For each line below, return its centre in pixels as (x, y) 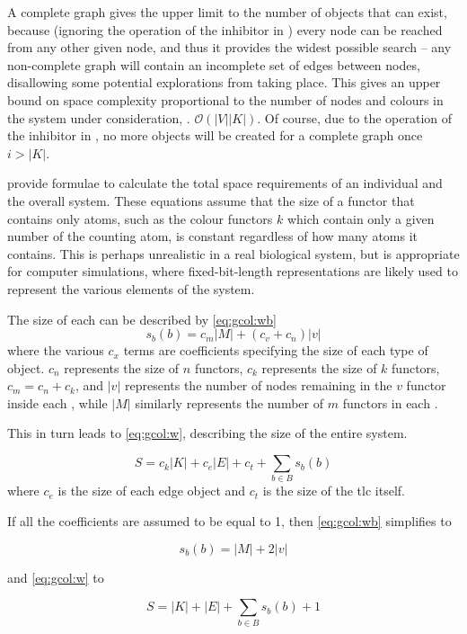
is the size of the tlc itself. (334, 491)
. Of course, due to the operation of (355, 117)
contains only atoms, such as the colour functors (140, 218)
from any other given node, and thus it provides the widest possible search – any (229, 47)
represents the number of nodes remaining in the (258, 385)
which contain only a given (361, 218)
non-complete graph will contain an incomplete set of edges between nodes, (214, 64)
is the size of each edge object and (152, 491)
